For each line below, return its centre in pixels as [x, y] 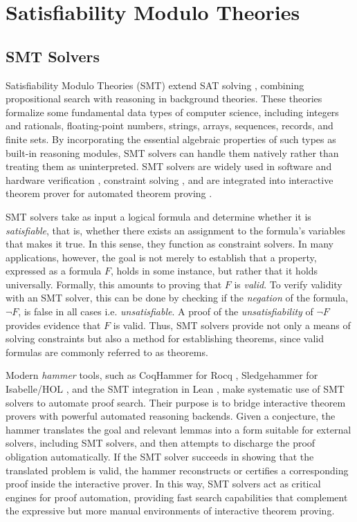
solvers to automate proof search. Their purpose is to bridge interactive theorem [176, 402]
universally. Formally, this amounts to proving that [114, 284]
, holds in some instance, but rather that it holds [214, 271]
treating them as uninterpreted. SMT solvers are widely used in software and [169, 166]
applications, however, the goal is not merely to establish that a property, [161, 257]
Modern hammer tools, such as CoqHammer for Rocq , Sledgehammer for [162, 375]
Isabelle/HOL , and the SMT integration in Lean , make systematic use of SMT [175, 389]
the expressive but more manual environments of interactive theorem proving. [170, 511]
